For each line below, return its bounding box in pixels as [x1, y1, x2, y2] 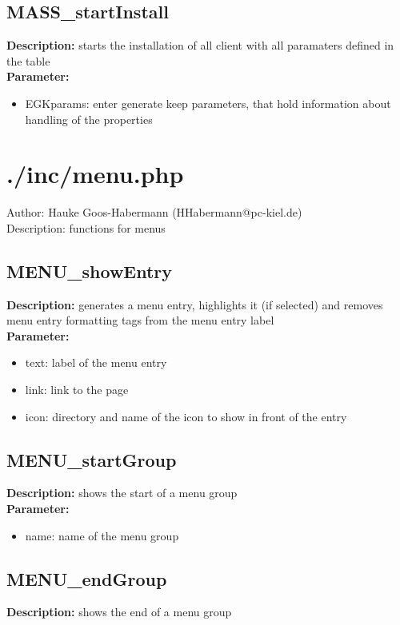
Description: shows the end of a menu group [6, 603, 232, 620]
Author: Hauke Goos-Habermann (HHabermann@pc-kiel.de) [6, 204, 302, 221]
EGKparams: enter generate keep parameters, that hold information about [25, 94, 391, 111]
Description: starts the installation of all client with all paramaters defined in [6, 37, 394, 54]
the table [6, 52, 50, 69]
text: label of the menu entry [25, 354, 167, 371]
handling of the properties [25, 110, 153, 127]
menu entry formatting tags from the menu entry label [6, 312, 274, 328]
